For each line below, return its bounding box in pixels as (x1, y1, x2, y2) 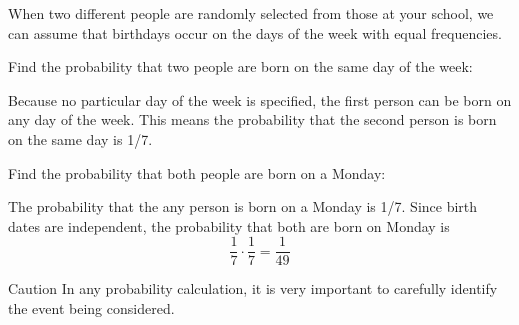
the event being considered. (8, 298, 175, 318)
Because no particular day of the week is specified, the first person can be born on (8, 89, 512, 110)
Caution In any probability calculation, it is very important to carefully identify (8, 278, 498, 299)
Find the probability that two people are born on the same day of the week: (8, 56, 473, 77)
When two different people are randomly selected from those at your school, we (8, 3, 494, 23)
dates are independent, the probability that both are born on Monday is (8, 215, 450, 236)
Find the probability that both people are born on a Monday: (8, 162, 386, 183)
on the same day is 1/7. (8, 128, 153, 149)
